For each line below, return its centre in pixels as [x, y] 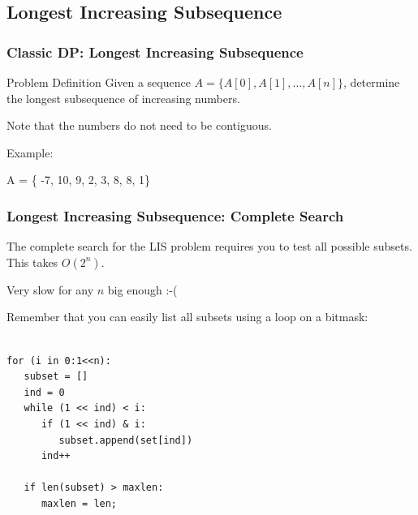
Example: [30, 152]
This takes [32, 262]
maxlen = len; [79, 503]
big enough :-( [142, 289]
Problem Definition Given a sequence [99, 82]
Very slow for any [50, 289]
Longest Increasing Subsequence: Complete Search [175, 215]
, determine [372, 82]
